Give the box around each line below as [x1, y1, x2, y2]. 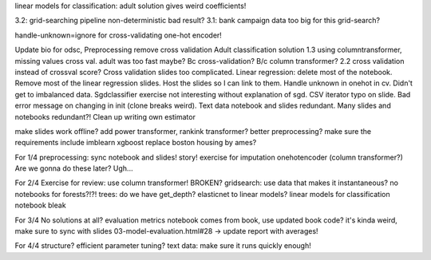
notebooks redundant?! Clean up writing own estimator [14, 112, 196, 121]
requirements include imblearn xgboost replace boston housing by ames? [14, 138, 257, 148]
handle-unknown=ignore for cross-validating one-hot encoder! [14, 30, 223, 40]
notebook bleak [14, 200, 67, 211]
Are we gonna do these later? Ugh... [14, 163, 133, 173]
